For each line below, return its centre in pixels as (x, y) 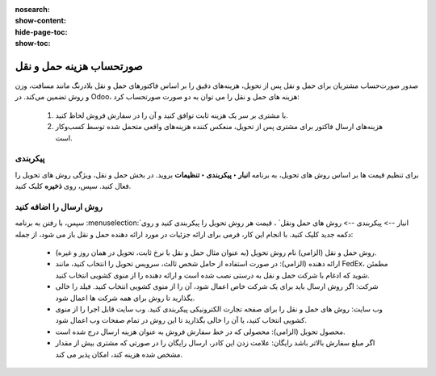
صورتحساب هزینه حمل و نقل (79, 66)
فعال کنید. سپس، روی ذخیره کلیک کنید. (73, 186)
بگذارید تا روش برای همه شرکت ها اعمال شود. (125, 298)
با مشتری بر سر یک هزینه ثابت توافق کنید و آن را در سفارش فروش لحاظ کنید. (172, 115)
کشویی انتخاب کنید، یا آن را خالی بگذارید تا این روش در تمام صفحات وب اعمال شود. (181, 320)
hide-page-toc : (41, 31)
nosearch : (32, 9)
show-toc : (33, 44)
